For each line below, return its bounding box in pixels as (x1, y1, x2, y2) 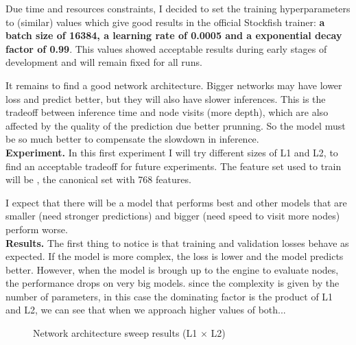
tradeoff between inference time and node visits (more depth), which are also (5, 105, 329, 119)
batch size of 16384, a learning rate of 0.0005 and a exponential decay (5, 28, 342, 43)
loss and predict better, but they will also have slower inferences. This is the (5, 91, 326, 106)
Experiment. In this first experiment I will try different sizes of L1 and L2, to (5, 145, 338, 159)
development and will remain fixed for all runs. (5, 55, 202, 69)
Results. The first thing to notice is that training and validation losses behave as (5, 235, 349, 250)
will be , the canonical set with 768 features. (5, 172, 191, 187)
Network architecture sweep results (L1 (33, 326, 198, 340)
